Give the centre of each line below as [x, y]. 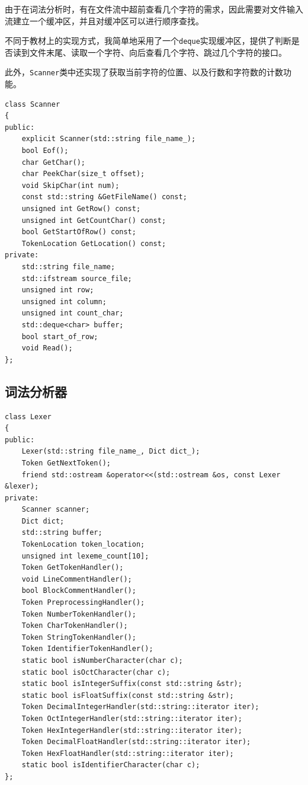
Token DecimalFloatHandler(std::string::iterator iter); [136, 742]
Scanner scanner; [56, 510]
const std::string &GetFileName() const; [104, 197]
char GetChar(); [54, 162]
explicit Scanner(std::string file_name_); [109, 139]
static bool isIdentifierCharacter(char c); [111, 765]
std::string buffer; [62, 533]
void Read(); [47, 348]
